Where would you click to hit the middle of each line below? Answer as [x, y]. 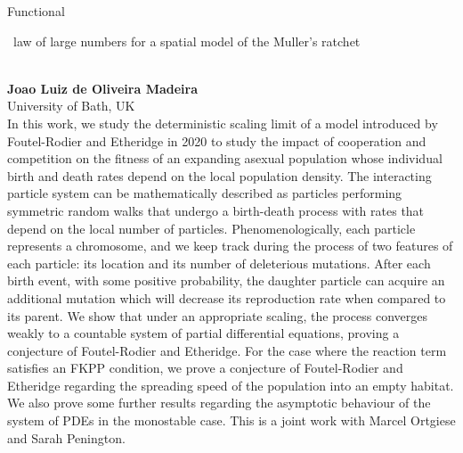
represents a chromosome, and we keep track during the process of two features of [230, 246]
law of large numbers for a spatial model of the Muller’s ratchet [187, 41]
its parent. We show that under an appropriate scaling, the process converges [218, 315]
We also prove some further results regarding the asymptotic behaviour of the [219, 403]
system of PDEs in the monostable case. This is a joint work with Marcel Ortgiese [231, 420]
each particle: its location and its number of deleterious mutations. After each [219, 263]
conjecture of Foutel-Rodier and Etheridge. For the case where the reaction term [227, 350]
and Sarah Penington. [66, 437]
